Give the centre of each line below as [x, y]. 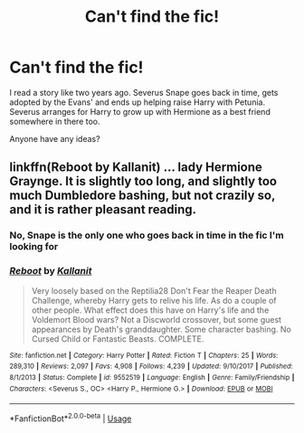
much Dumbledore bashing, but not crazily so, [142, 196]
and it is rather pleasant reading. [103, 210]
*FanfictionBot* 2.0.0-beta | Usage [71, 418]
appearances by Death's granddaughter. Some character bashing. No [161, 329]
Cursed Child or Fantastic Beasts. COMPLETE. [118, 339]
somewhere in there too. [55, 121]
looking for [34, 247]
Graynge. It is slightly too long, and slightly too [143, 181]
